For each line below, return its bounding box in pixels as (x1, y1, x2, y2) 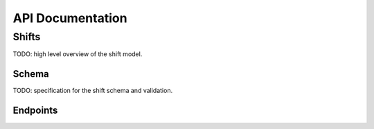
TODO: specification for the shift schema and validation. (12, 87, 173, 95)
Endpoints (12, 105, 58, 117)
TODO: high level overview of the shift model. (12, 50, 143, 58)
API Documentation (12, 10, 127, 26)
